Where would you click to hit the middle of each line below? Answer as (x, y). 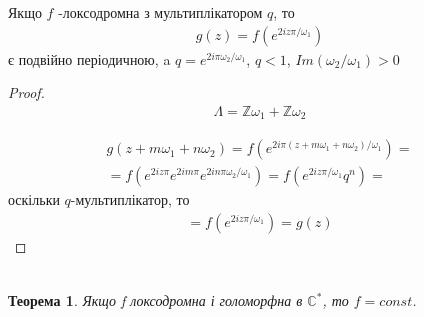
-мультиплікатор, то (130, 199)
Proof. (26, 92)
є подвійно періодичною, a (89, 58)
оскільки (34, 199)
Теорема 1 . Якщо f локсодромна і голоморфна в (155, 300)
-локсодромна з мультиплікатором (160, 12)
